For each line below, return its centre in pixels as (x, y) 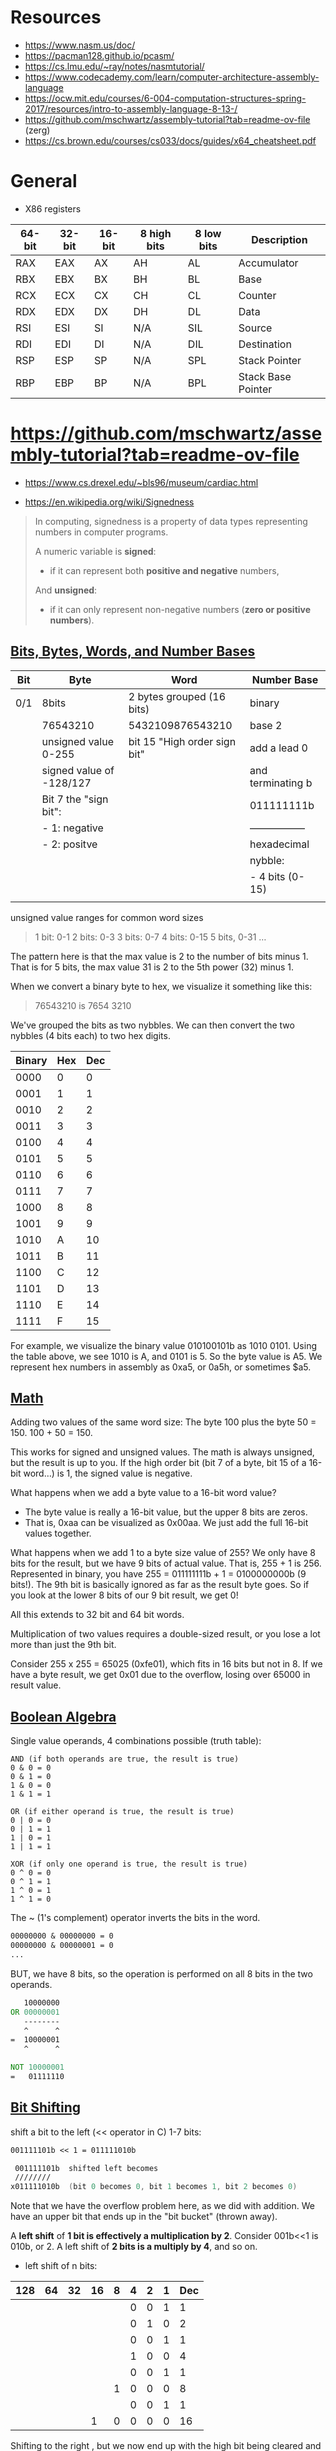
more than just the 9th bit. (63, 1645)
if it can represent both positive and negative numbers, (164, 570)
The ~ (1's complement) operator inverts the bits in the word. (135, 1918)
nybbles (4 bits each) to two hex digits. (90, 1035)
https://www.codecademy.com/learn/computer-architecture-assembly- (172, 77)
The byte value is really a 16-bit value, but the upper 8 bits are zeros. (166, 1512)
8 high (155, 233)
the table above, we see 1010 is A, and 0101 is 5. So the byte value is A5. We (166, 1356)
